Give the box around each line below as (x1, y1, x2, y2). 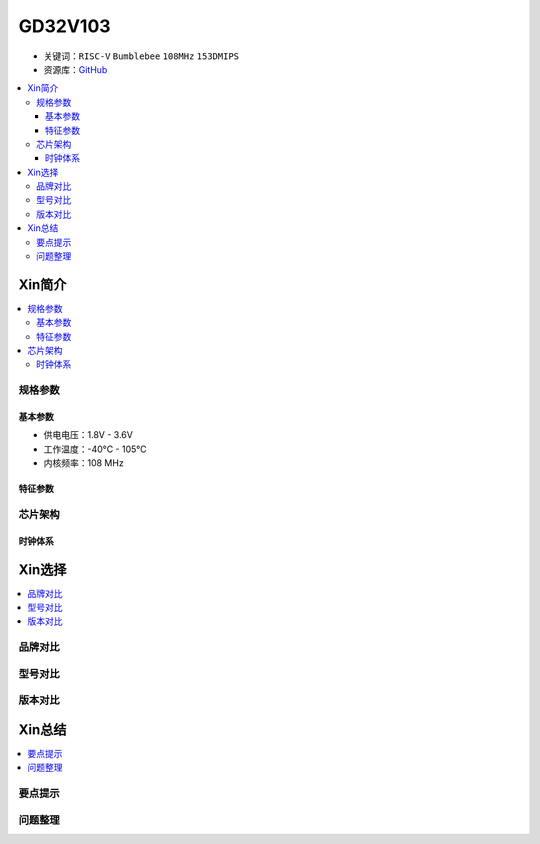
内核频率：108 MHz (43, 457, 124, 469)
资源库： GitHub (43, 63, 108, 75)
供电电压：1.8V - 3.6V (43, 429, 134, 441)
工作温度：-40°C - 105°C (43, 443, 147, 455)
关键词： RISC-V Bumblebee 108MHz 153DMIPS (43, 50, 240, 62)
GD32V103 (18, 15, 111, 37)
